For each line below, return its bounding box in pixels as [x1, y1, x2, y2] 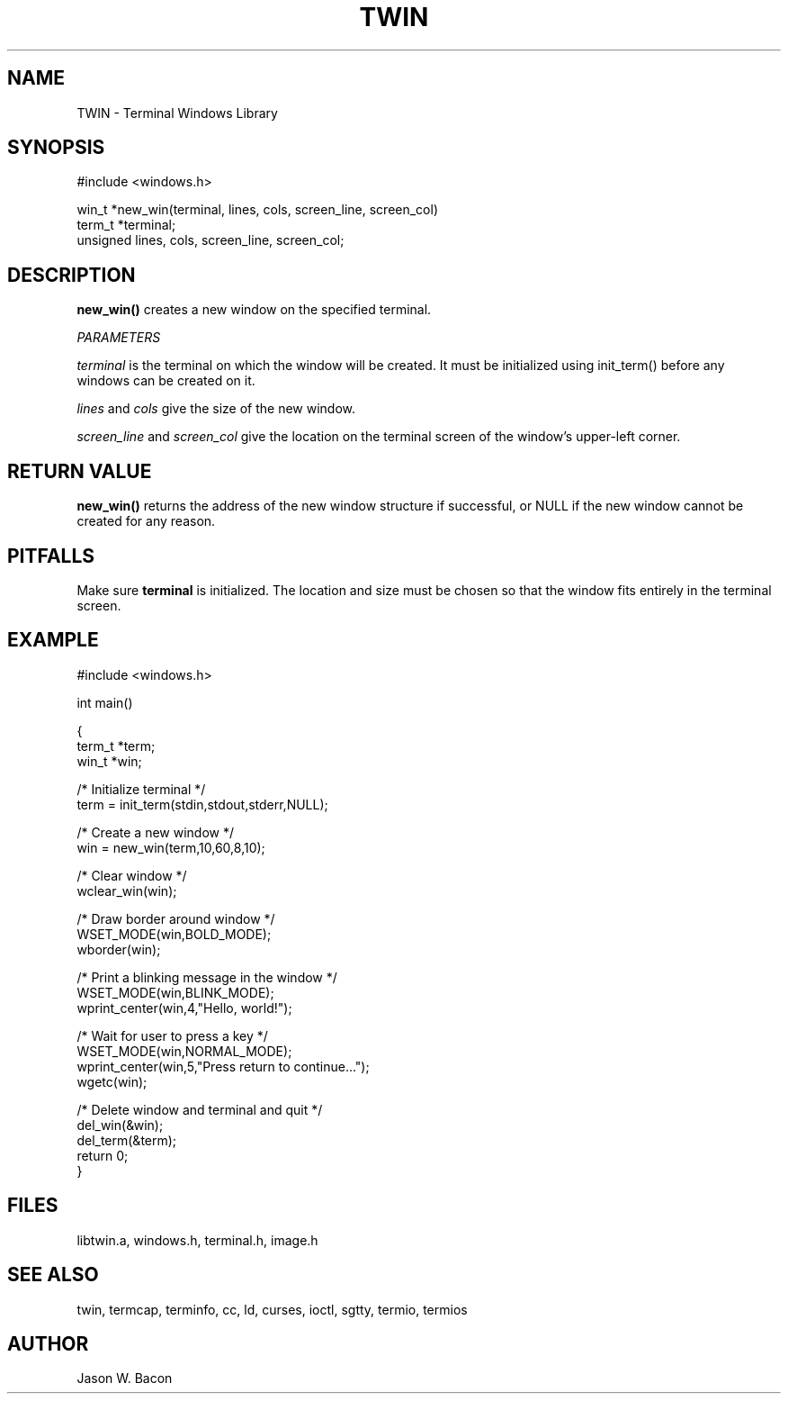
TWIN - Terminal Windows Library [76, 104, 278, 121]
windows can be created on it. [76, 373, 255, 389]
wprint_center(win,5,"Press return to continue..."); [76, 1058, 370, 1074]
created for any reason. [76, 513, 216, 529]
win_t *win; [76, 753, 142, 769]
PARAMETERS [76, 330, 161, 346]
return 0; [76, 1147, 129, 1163]
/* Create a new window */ [76, 824, 235, 840]
